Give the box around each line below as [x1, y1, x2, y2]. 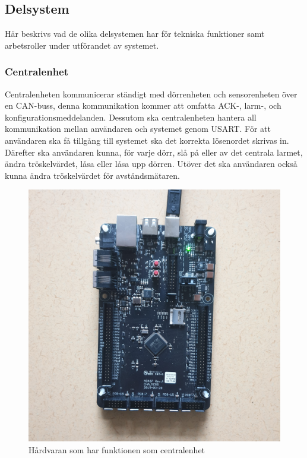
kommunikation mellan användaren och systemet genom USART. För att [5, 122, 271, 135]
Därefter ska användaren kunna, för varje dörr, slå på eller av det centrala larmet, [5, 146, 303, 158]
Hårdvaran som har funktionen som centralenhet [29, 443, 205, 456]
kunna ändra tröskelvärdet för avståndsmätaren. [5, 169, 180, 181]
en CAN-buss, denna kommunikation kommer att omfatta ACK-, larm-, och [5, 99, 281, 112]
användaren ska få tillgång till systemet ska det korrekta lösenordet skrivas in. [5, 134, 289, 146]
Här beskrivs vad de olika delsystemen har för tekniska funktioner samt [5, 27, 265, 40]
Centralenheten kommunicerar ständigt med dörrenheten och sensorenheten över [5, 87, 297, 100]
